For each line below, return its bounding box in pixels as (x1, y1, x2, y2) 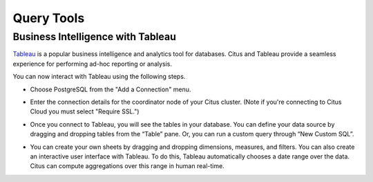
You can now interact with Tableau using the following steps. (12, 73, 186, 81)
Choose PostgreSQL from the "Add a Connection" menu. (30, 85, 191, 93)
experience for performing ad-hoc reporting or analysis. (12, 60, 173, 68)
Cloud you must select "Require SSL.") (30, 107, 140, 116)
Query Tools (12, 10, 85, 26)
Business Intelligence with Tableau (12, 30, 176, 43)
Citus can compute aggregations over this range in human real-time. (30, 162, 224, 170)
